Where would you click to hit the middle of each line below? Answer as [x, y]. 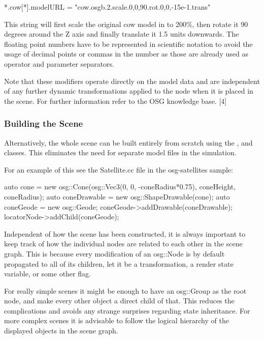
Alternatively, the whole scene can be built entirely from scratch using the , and [128, 142]
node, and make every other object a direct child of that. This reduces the [119, 301]
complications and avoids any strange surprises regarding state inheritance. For [127, 310]
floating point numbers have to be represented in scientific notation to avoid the [128, 44]
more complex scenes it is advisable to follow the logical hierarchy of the [117, 320]
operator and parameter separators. [59, 63]
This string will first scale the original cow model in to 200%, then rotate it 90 [126, 24]
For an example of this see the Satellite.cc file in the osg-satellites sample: [119, 169]
